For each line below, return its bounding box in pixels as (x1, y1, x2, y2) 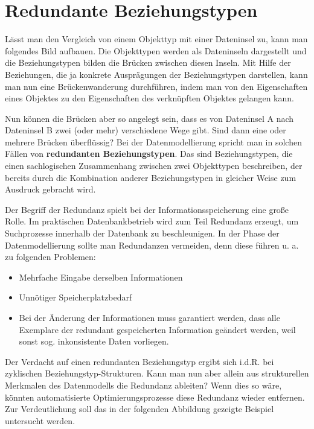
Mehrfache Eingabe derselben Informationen (19, 270, 183, 283)
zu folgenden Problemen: (5, 250, 96, 263)
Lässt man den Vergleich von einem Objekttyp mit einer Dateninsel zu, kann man (5, 33, 308, 45)
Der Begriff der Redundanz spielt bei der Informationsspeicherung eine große (5, 203, 289, 215)
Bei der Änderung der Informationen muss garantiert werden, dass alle (19, 311, 280, 323)
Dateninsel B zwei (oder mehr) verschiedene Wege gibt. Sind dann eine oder (5, 124, 286, 136)
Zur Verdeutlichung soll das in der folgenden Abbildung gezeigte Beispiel (5, 402, 274, 415)
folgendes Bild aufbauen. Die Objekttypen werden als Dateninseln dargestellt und (5, 44, 307, 57)
